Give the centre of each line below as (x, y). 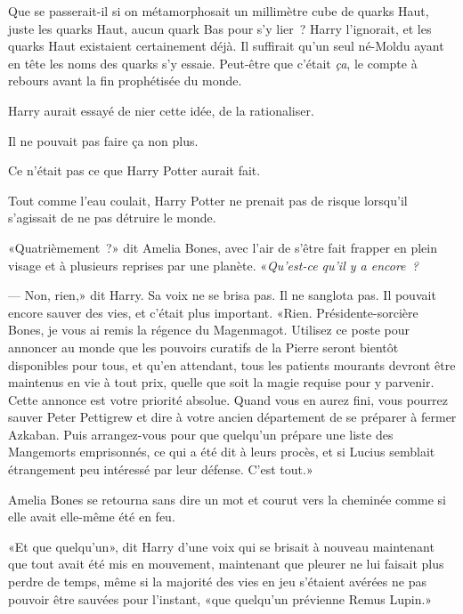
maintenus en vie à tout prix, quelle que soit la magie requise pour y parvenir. (221, 382)
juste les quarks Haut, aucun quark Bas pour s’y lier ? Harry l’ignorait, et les (220, 28)
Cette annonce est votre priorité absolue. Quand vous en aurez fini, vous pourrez (228, 399)
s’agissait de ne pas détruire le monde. (112, 218)
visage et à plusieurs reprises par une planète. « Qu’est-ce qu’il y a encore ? (213, 265)
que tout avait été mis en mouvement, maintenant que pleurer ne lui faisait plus (226, 564)
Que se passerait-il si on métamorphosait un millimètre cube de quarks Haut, (219, 11)
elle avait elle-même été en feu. (92, 517)
